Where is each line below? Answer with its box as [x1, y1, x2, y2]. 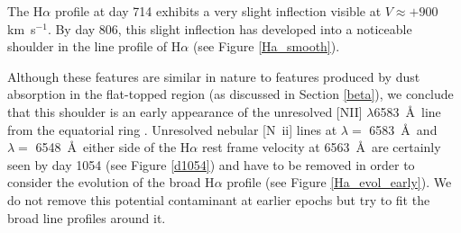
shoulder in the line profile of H [7, 37, 181, 56]
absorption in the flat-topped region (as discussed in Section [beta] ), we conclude [7, 85, 454, 103]
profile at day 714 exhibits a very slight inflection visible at [54, 2, 382, 20]
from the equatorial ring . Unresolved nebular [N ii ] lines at [7, 120, 337, 139]
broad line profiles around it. [7, 208, 166, 227]
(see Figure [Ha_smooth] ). [192, 37, 340, 56]
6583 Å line [373, 102, 441, 121]
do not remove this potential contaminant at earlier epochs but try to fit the [7, 190, 430, 209]
